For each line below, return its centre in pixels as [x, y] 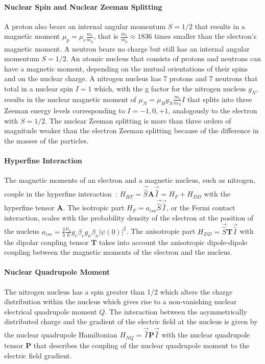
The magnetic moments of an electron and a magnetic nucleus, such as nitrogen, [130, 180]
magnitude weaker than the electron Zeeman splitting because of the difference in [131, 130]
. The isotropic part [94, 208]
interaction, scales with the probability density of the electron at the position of [129, 217]
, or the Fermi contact [201, 208]
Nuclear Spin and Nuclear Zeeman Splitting [83, 6]
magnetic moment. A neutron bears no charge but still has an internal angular [127, 48]
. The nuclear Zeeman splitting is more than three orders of [138, 120]
